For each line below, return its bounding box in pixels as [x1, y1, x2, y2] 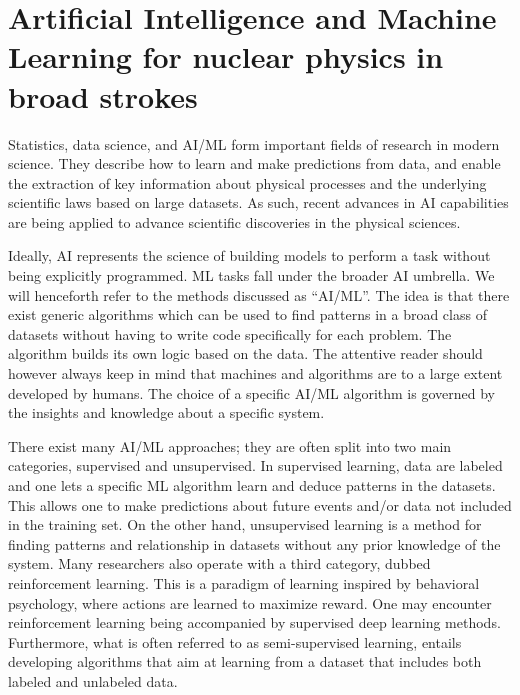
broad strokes [8, 75, 198, 116]
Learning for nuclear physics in [8, 36, 444, 77]
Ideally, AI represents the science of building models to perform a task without [8, 245, 491, 266]
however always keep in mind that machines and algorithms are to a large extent [8, 363, 503, 384]
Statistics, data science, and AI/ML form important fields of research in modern [8, 133, 500, 154]
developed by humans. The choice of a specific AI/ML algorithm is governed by [8, 382, 495, 403]
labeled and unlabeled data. [8, 670, 178, 691]
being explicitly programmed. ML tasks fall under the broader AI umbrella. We [8, 265, 495, 286]
